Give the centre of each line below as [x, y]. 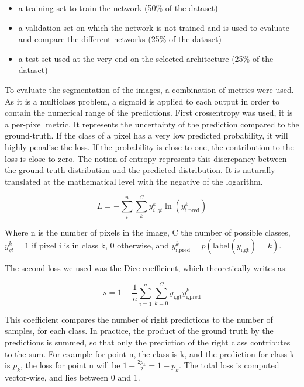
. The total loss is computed [229, 365]
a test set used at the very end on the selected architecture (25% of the [146, 58]
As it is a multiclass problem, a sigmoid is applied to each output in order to [142, 101]
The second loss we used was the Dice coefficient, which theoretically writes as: [146, 268]
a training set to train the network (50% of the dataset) [118, 8]
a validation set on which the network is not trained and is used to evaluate [154, 27]
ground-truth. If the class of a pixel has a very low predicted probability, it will [146, 135]
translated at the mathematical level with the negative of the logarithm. [134, 181]
